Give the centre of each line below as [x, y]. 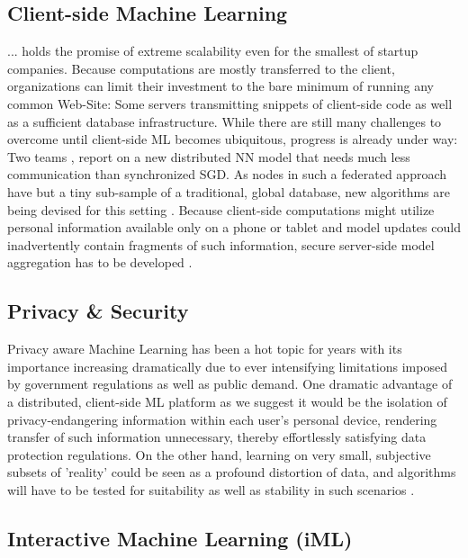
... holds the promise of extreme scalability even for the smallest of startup [213, 51]
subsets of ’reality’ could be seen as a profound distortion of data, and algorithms [232, 472]
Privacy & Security [98, 311]
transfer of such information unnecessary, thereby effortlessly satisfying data [217, 437]
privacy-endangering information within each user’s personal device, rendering [222, 419]
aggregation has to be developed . [100, 262]
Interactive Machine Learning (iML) [180, 538]
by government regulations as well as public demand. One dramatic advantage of [230, 384]
